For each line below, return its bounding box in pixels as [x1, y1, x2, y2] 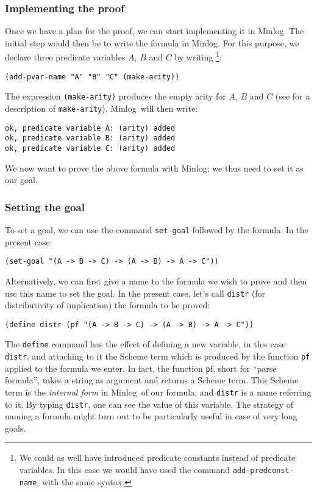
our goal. [5, 173, 38, 186]
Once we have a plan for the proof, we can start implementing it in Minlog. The [5, 24, 304, 37]
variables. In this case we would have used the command [19, 463, 230, 476]
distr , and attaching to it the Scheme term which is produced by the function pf [5, 350, 310, 363]
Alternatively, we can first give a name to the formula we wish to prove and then [5, 274, 307, 287]
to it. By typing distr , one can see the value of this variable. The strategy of [5, 397, 294, 410]
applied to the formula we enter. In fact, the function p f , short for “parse [5, 361, 277, 374]
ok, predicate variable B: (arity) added [5, 134, 176, 143]
